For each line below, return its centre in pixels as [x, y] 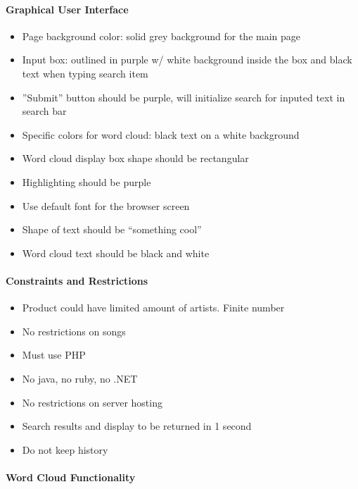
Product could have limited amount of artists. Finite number [153, 308]
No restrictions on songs [74, 331]
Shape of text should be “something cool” [112, 229]
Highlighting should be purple [87, 181]
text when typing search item [85, 73]
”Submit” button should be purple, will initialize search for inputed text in [184, 97]
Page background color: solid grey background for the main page [161, 36]
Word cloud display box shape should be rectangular [135, 158]
